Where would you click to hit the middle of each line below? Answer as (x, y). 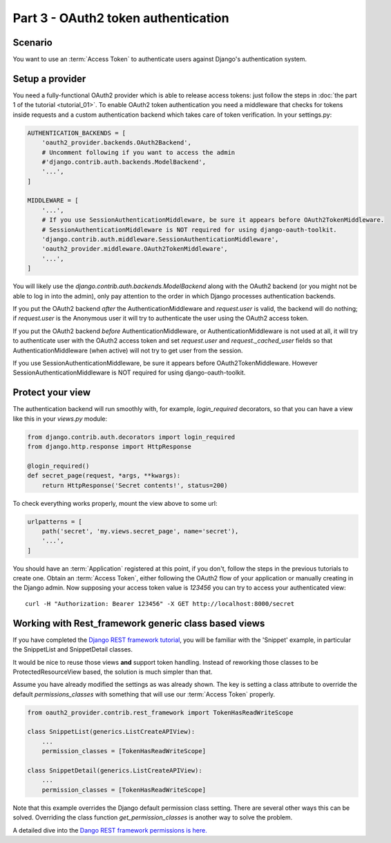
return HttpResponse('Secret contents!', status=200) (135, 485)
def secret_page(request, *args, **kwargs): (104, 476)
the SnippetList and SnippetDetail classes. (73, 650)
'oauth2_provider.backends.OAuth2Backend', (116, 143)
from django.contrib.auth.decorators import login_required (131, 437)
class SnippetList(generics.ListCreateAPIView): (111, 732)
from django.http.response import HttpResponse (109, 446)
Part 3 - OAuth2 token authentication (121, 18)
